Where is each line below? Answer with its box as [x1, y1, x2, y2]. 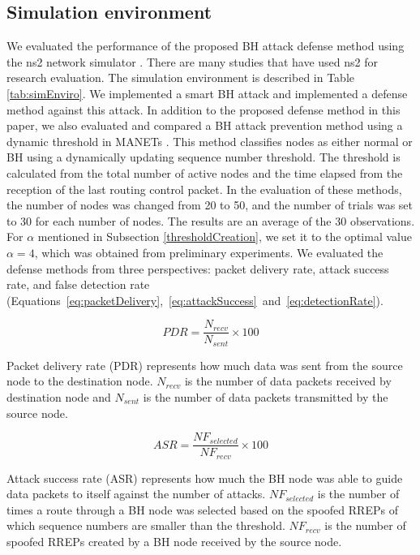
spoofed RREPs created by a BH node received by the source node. [6, 533, 342, 550]
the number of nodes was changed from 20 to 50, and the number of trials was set [6, 196, 414, 213]
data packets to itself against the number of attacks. [6, 485, 266, 502]
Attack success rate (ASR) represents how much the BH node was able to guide [6, 469, 403, 486]
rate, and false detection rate [6, 276, 150, 293]
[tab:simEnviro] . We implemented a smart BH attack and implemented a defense [6, 84, 408, 101]
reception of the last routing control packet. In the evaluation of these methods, [6, 180, 402, 197]
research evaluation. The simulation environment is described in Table [6, 69, 355, 86]
